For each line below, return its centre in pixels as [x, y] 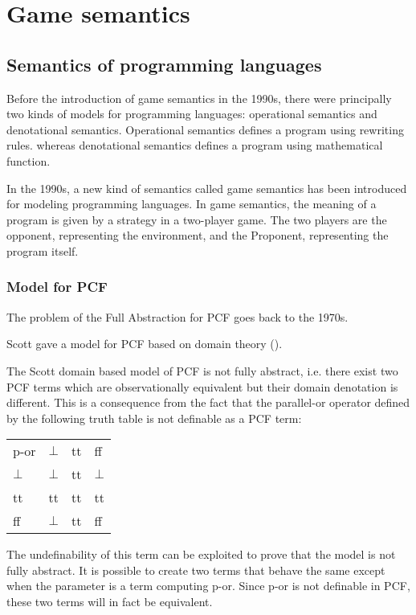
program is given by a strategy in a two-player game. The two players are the [197, 219]
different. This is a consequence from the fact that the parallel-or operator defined [208, 402]
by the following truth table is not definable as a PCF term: [154, 418]
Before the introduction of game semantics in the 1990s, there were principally [199, 98]
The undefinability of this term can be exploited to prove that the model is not [201, 554]
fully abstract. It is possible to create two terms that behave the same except [196, 570]
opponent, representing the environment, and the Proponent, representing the [198, 235]
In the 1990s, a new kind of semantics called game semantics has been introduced [207, 188]
